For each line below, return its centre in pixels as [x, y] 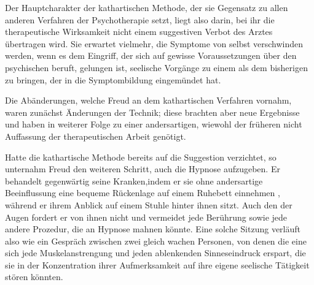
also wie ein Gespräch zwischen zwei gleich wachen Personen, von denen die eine [156, 241]
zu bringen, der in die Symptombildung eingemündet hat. [113, 79]
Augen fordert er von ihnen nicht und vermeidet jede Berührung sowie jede [146, 217]
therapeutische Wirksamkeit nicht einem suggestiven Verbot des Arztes [139, 32]
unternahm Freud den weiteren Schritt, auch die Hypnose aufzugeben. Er [143, 169]
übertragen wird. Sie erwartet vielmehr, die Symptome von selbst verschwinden [154, 43]
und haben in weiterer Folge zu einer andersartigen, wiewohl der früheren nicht [154, 124]
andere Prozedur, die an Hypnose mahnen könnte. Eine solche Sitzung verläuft [153, 229]
